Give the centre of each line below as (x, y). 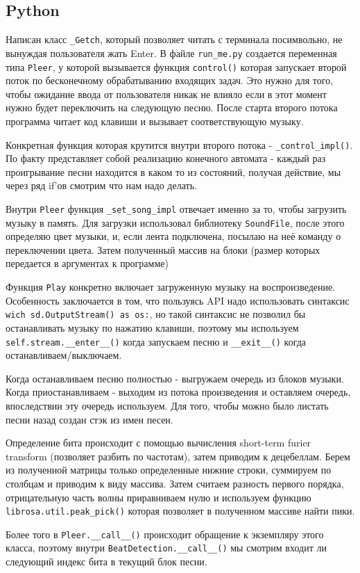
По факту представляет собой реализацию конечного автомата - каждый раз (166, 158)
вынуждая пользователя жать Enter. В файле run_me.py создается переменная (171, 53)
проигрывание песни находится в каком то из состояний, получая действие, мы (173, 171)
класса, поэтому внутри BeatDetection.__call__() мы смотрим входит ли (166, 548)
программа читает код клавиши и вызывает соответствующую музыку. (155, 121)
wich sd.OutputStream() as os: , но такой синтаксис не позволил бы (156, 314)
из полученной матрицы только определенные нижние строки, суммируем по (169, 470)
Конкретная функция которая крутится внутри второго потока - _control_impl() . (179, 144)
